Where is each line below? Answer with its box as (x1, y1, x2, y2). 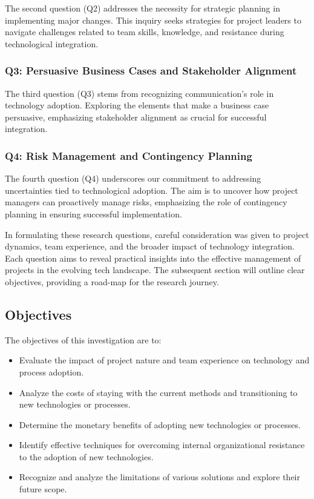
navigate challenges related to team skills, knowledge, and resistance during (5, 25, 284, 38)
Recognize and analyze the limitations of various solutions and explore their (19, 471, 300, 483)
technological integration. (5, 37, 99, 50)
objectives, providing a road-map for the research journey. (5, 275, 219, 288)
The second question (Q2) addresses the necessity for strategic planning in (5, 2, 280, 14)
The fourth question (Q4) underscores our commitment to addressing (5, 172, 261, 185)
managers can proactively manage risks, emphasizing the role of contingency (5, 196, 287, 208)
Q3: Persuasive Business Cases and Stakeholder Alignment (5, 63, 297, 78)
